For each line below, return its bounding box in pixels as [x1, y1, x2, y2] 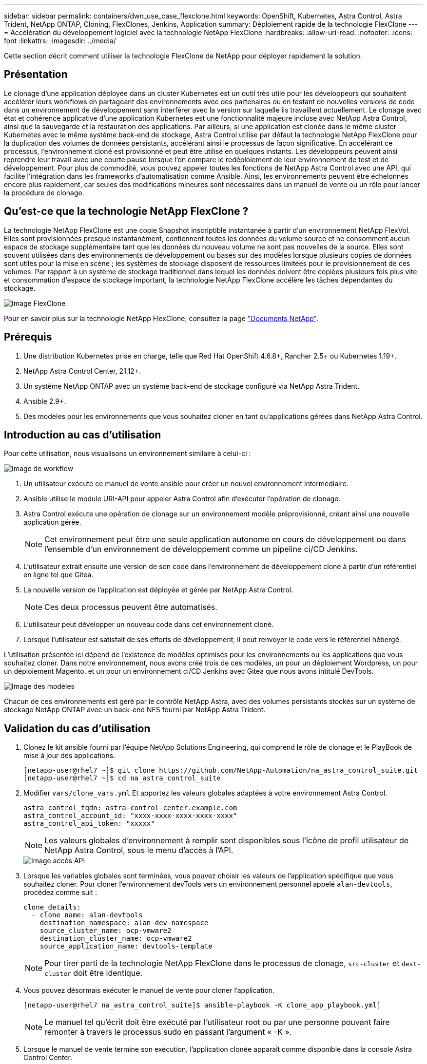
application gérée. [23, 518, 81, 527]
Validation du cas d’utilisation [4, 722, 151, 735]
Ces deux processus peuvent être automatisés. [44, 602, 217, 612]
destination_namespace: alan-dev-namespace [39, 919, 209, 927]
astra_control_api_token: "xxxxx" [23, 819, 155, 828]
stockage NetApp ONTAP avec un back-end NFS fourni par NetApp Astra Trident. [4, 705, 266, 714]
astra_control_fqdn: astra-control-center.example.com [23, 804, 237, 812]
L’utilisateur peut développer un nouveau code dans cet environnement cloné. [23, 620, 274, 629]
